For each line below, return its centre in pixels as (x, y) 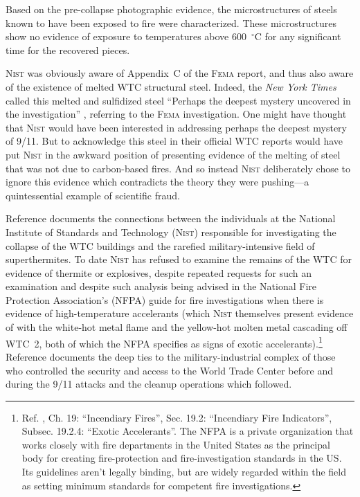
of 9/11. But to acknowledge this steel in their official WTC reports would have (174, 141)
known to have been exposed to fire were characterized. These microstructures (171, 22)
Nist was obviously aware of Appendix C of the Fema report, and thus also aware (180, 73)
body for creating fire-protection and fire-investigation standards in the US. (182, 458)
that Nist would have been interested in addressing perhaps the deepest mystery (176, 127)
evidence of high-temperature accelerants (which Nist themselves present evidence (180, 313)
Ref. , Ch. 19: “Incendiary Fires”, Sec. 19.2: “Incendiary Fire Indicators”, (177, 417)
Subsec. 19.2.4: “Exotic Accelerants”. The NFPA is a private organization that (188, 431)
